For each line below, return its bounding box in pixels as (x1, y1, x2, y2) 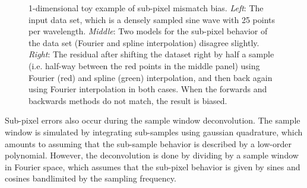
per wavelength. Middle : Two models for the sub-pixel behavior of (29, 25, 268, 37)
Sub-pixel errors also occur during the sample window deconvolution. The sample (5, 114, 300, 127)
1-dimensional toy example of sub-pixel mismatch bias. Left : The (29, 2, 264, 14)
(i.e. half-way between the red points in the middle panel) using (29, 59, 260, 72)
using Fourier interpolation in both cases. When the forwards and (29, 83, 267, 95)
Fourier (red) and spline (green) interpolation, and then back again (29, 71, 273, 83)
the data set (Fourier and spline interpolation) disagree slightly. (29, 36, 259, 48)
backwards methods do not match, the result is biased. (29, 94, 227, 106)
